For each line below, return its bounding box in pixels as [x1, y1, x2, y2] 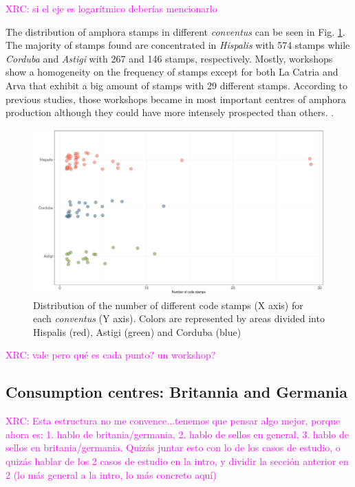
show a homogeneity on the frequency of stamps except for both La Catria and [6, 65, 338, 79]
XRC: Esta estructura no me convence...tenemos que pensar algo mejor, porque [6, 414, 341, 428]
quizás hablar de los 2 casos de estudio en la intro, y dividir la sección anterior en [6, 453, 349, 468]
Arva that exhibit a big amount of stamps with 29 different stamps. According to [6, 78, 348, 92]
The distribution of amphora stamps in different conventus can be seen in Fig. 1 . [6, 24, 345, 38]
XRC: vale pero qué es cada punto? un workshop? [6, 348, 216, 362]
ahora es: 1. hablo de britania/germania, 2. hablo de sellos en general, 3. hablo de [6, 427, 349, 441]
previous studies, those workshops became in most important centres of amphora [6, 91, 346, 106]
